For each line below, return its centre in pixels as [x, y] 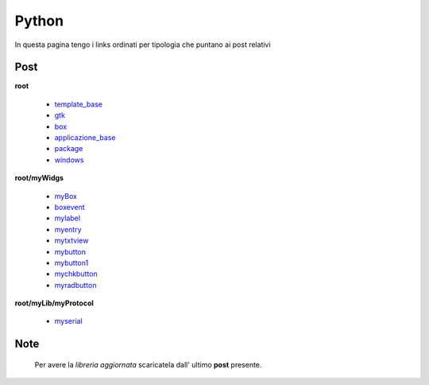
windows [69, 160]
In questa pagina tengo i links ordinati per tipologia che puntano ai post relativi [143, 45]
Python [39, 21]
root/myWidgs [39, 178]
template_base [79, 104]
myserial [68, 321]
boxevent [70, 207]
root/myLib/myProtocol [54, 303]
